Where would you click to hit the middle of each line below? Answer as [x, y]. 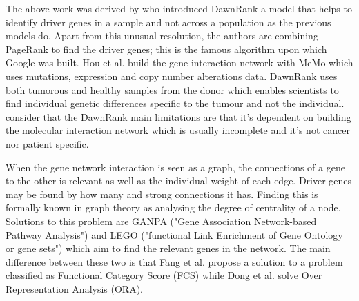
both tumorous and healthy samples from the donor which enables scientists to [172, 89]
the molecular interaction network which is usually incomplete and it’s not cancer [178, 130]
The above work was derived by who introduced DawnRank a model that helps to [179, 8]
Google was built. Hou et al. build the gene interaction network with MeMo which [179, 62]
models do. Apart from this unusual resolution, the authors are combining [162, 36]
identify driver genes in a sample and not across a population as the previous [168, 22]
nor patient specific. [47, 143]
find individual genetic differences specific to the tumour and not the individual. [175, 103]
